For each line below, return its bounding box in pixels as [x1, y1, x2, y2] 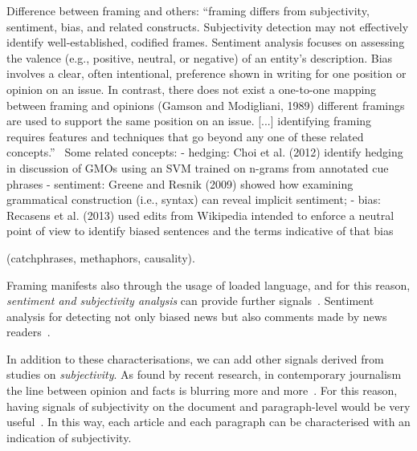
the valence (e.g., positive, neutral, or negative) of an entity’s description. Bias [6, 49, 393, 66]
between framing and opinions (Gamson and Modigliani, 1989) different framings [6, 96, 405, 113]
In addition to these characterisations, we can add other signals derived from [6, 350, 384, 367]
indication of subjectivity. [6, 429, 132, 445]
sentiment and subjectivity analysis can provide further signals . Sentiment [6, 292, 374, 309]
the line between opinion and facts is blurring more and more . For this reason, [6, 382, 398, 399]
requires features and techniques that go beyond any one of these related [6, 128, 364, 144]
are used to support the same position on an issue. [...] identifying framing [6, 112, 372, 129]
